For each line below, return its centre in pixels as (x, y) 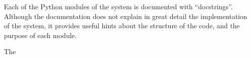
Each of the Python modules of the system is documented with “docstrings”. (118, 6)
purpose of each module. (40, 35)
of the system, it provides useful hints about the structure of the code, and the (122, 26)
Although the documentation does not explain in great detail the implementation (126, 16)
